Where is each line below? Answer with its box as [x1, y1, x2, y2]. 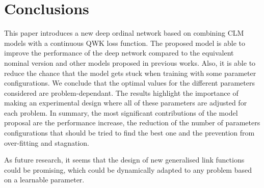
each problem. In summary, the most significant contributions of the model [4, 107, 238, 118]
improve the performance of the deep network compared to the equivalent [4, 47, 234, 58]
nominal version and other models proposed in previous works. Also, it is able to [4, 57, 256, 68]
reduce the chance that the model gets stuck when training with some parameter [4, 67, 256, 78]
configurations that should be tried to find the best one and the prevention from [4, 127, 255, 138]
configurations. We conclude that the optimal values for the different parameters [4, 77, 255, 88]
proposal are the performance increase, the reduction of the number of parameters [4, 117, 260, 128]
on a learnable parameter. [4, 174, 85, 185]
